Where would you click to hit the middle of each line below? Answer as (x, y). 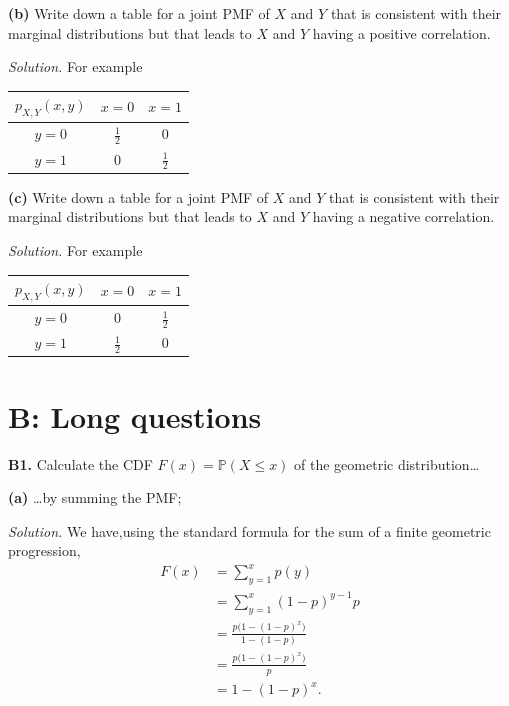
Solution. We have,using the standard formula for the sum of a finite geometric (249, 530)
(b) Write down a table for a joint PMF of (139, 13)
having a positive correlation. (401, 32)
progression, (44, 550)
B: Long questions (135, 415)
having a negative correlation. (403, 216)
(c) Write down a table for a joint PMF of (138, 196)
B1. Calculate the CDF (80, 463)
